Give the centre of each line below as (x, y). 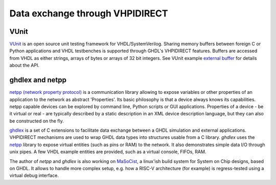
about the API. (24, 65)
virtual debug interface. (34, 176)
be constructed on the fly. (37, 121)
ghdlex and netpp (38, 80)
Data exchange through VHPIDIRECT (89, 13)
